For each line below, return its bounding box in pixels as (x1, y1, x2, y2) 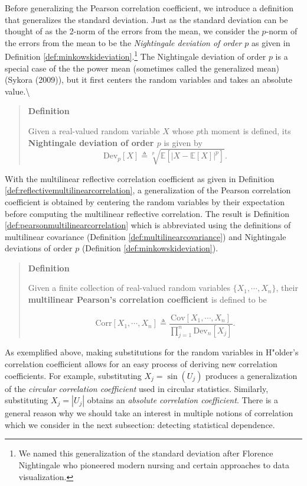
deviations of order (5, 242, 73, 254)
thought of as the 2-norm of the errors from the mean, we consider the (5, 25, 259, 37)
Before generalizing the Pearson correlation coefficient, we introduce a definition (5, 2, 294, 14)
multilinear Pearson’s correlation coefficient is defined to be (28, 293, 267, 306)
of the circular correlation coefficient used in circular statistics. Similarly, (5, 382, 269, 394)
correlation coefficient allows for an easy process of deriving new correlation (5, 357, 277, 370)
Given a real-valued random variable (28, 125, 160, 137)
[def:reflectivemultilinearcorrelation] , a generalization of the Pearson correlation (5, 184, 291, 196)
